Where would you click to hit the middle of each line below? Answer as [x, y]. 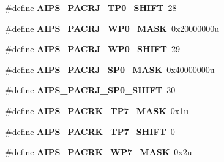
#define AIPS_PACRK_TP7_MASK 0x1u [97, 110]
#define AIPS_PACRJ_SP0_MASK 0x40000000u [110, 69]
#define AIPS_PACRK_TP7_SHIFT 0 [90, 131]
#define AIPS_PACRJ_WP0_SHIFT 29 [92, 49]
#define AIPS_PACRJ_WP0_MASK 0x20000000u [112, 28]
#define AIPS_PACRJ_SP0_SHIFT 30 [90, 90]
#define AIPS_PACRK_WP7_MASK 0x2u [99, 152]
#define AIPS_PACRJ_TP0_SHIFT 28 [91, 7]
